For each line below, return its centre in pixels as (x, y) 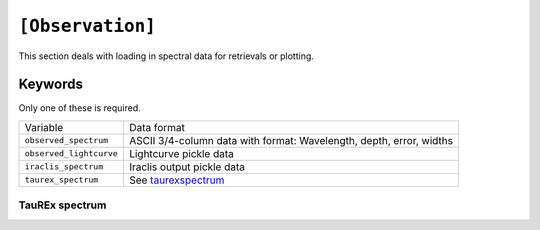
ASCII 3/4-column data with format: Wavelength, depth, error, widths (291, 140)
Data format (156, 127)
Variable (44, 127)
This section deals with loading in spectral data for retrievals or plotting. (166, 56)
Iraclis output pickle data (186, 167)
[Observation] (87, 26)
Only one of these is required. (79, 108)
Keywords (51, 84)
